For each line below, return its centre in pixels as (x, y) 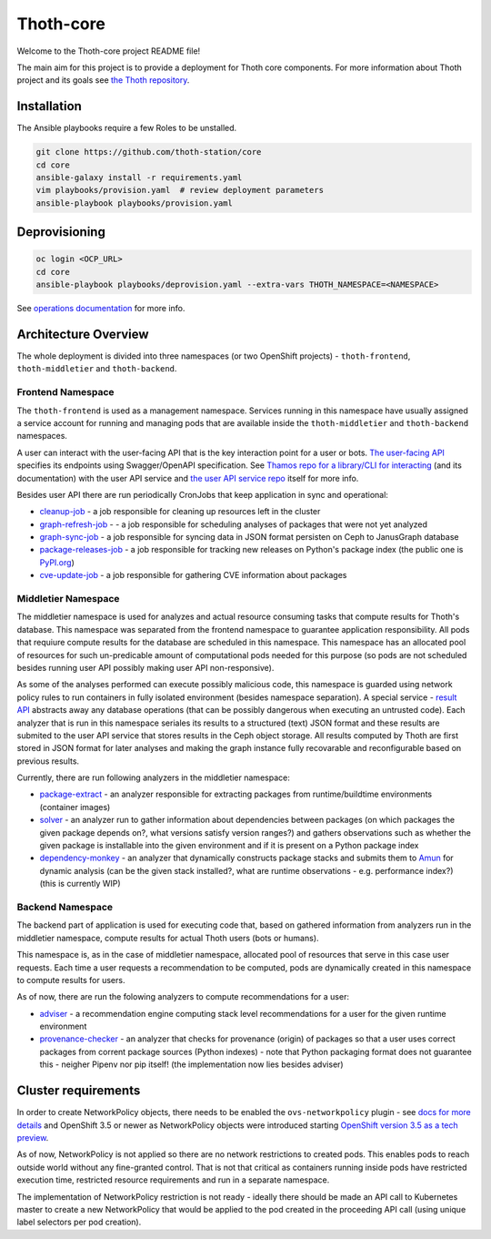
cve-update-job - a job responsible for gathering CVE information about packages (193, 575)
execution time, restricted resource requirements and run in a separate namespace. (173, 1180)
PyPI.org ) (57, 562)
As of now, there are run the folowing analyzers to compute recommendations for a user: (183, 997)
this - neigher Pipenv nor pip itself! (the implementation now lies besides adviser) (192, 1064)
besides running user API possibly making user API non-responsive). (145, 667)
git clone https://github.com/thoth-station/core (149, 152)
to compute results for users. (71, 980)
